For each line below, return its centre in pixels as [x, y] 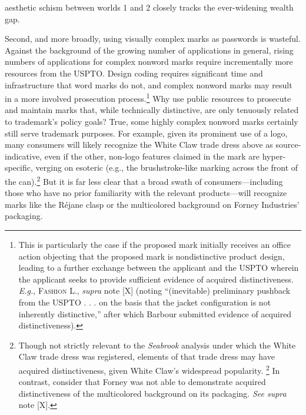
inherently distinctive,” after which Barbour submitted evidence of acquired [155, 313]
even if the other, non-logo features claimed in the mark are [152, 156]
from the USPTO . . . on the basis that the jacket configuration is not [145, 302]
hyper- [274, 156]
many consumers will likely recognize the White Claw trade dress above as [139, 145]
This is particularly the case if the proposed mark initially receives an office [154, 244]
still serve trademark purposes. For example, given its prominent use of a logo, [146, 133]
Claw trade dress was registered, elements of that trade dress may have [147, 356]
